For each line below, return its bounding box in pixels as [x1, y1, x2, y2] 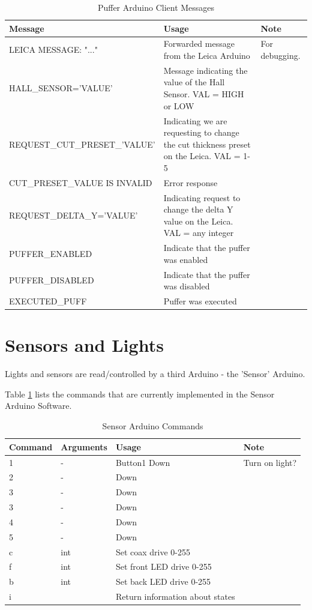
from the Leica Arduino [163, 49, 250, 62]
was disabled [163, 280, 210, 292]
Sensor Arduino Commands [102, 420, 203, 432]
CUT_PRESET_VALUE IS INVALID [9, 176, 152, 189]
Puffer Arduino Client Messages [97, 1, 215, 13]
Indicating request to [163, 191, 241, 204]
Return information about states [115, 590, 235, 603]
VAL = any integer [163, 226, 234, 239]
